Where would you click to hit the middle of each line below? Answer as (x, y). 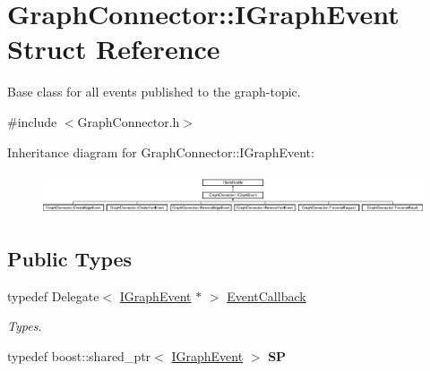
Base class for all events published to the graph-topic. (154, 92)
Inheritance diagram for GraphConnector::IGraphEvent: (161, 152)
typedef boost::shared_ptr (79, 355)
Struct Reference (114, 49)
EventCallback (267, 295)
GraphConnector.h (129, 121)
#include (32, 121)
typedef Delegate (53, 295)
